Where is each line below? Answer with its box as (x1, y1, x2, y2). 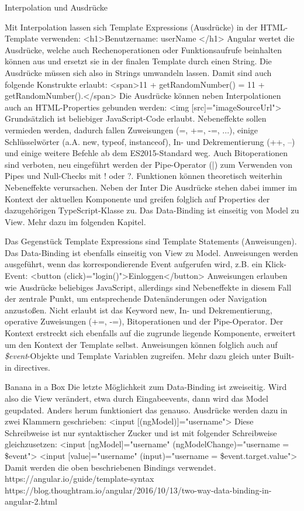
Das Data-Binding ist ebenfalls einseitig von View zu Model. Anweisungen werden (5, 246, 298, 258)
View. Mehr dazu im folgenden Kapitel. (5, 215, 146, 227)
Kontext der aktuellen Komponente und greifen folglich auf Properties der (5, 192, 270, 205)
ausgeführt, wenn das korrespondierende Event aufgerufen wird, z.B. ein (5, 258, 262, 270)
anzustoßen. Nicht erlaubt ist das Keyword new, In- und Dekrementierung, (5, 303, 272, 316)
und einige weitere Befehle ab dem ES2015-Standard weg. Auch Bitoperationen (5, 147, 288, 159)
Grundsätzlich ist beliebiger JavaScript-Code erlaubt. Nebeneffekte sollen (5, 112, 267, 125)
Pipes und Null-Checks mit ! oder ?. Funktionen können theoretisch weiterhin (5, 170, 282, 182)
